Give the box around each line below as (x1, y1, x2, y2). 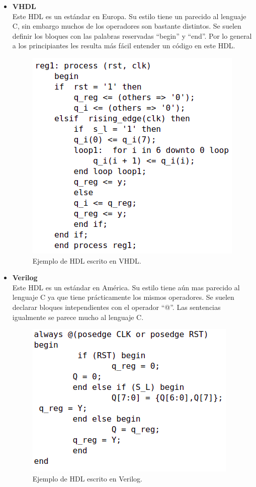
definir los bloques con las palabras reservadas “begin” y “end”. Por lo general (12, 30, 252, 41)
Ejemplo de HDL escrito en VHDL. (32, 255, 141, 266)
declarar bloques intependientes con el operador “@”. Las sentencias (12, 301, 221, 312)
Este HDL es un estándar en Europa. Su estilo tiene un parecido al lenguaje (12, 11, 246, 21)
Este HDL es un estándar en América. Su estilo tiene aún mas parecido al (12, 282, 240, 292)
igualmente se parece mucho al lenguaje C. (12, 311, 144, 322)
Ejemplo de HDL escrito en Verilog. (32, 473, 142, 483)
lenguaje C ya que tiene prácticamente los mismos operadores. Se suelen (12, 292, 234, 302)
